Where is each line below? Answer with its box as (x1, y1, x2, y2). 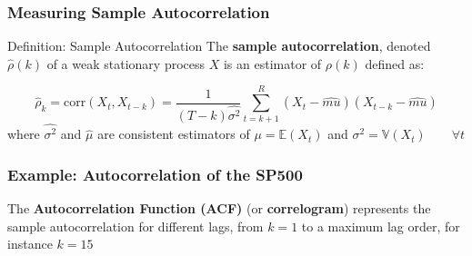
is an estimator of (223, 54, 322, 73)
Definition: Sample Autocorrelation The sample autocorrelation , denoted (7, 36, 431, 55)
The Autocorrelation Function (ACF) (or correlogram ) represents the (7, 199, 431, 217)
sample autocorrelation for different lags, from (7, 216, 264, 235)
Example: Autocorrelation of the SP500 (7, 162, 303, 185)
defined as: (365, 54, 425, 73)
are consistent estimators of (97, 124, 250, 143)
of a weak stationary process (46, 54, 206, 73)
